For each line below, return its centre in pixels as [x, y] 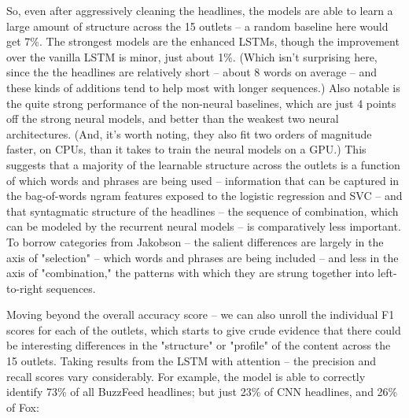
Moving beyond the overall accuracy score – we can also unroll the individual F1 [201, 314]
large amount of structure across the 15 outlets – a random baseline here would [197, 26]
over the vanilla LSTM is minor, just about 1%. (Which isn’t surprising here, [192, 56]
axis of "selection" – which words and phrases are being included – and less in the [203, 257]
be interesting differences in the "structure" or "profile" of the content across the [199, 345]
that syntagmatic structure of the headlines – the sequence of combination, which [203, 211]
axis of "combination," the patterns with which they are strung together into [190, 273]
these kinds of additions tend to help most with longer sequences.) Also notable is [203, 87]
